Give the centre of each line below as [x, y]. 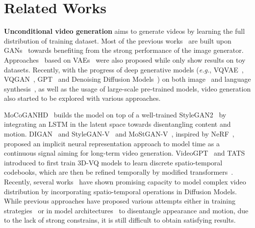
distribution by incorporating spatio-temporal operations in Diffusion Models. [120, 191]
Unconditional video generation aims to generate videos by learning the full [125, 31]
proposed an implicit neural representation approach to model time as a [112, 143]
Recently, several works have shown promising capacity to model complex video [125, 182]
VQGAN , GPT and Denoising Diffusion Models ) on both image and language [127, 79]
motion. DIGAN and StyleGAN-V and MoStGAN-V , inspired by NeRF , [119, 134]
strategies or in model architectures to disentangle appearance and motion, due [126, 210]
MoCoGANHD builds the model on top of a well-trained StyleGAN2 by [115, 114]
